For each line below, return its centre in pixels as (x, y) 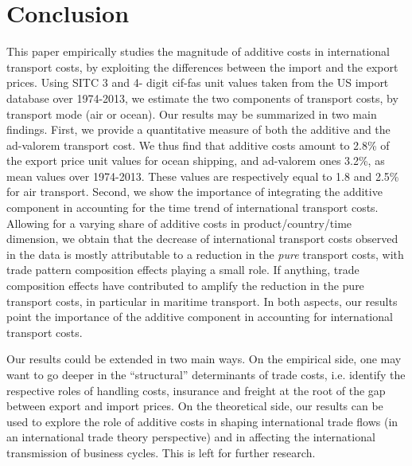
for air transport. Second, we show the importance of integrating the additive (194, 192)
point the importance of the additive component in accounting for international (200, 317)
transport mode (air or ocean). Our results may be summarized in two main (192, 114)
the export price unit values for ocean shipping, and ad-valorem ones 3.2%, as (196, 161)
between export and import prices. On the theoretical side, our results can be (195, 406)
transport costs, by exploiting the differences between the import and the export (202, 67)
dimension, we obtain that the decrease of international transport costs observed (202, 239)
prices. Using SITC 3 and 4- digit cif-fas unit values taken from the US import (198, 82)
